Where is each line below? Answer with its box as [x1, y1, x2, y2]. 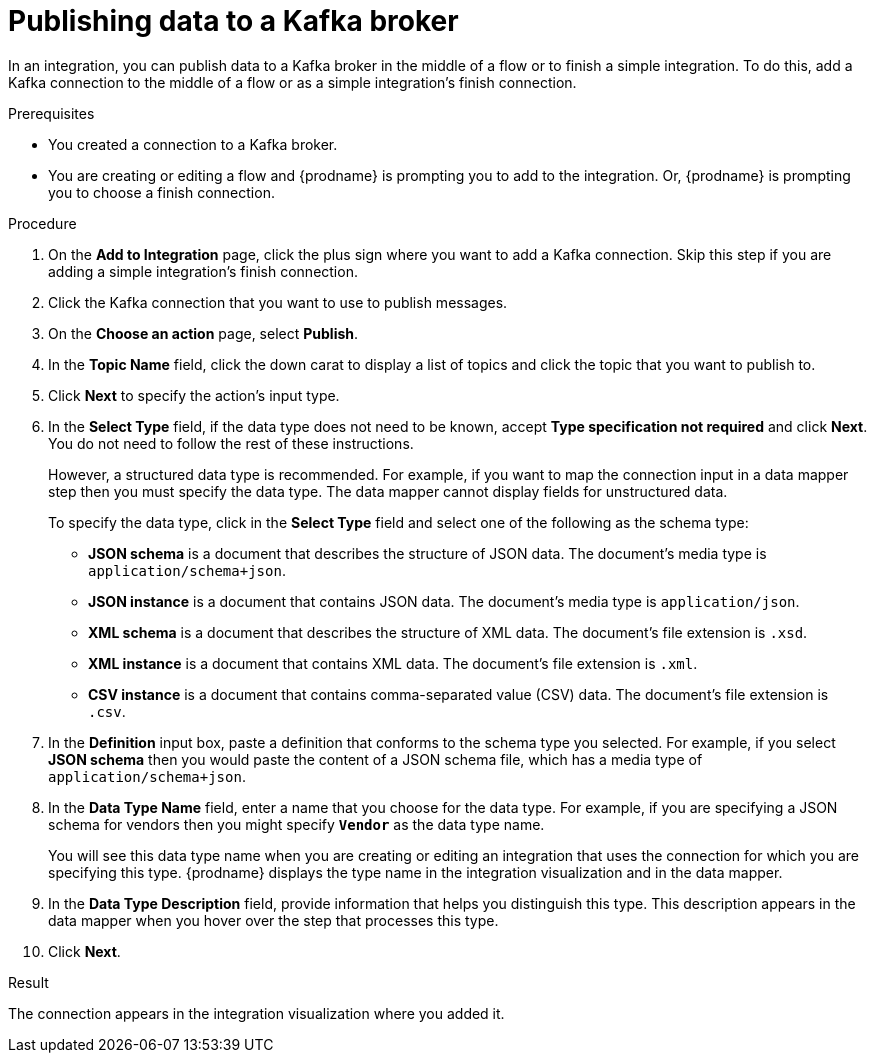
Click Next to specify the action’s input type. [48, 386, 340, 404]
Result [8, 973, 49, 991]
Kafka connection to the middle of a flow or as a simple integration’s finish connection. [8, 73, 577, 91]
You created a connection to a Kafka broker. [48, 135, 338, 153]
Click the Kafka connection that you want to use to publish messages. [48, 293, 508, 311]
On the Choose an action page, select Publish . [48, 324, 359, 342]
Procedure [8, 214, 77, 232]
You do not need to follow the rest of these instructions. [48, 434, 414, 452]
